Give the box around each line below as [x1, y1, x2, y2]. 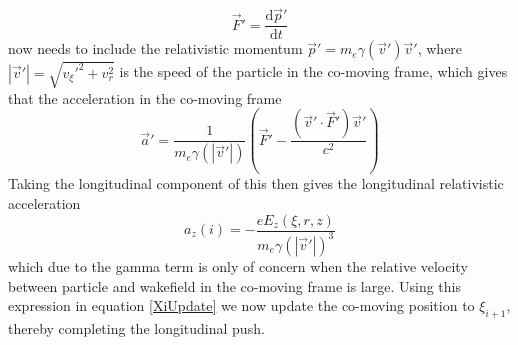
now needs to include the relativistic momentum [8, 38, 303, 59]
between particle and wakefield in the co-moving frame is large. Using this [8, 275, 461, 296]
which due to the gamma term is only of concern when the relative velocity [8, 255, 468, 276]
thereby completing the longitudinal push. [8, 317, 265, 338]
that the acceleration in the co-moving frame [8, 87, 282, 108]
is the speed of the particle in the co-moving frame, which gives [119, 61, 508, 82]
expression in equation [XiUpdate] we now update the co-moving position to [8, 295, 475, 316]
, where [417, 38, 463, 59]
